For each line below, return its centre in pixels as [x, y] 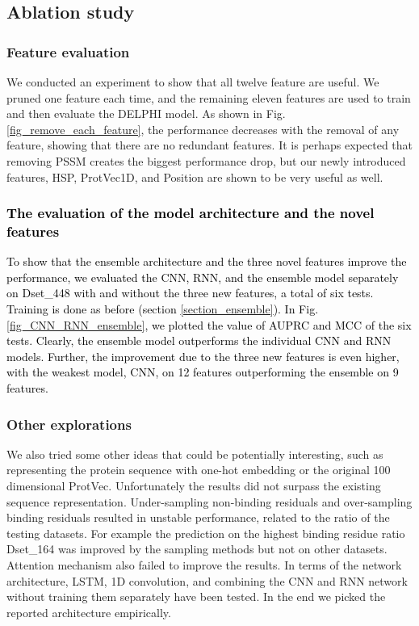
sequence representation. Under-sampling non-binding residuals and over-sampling [209, 501]
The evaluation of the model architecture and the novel [191, 213]
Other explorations [69, 424]
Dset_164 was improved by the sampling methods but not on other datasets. [197, 549]
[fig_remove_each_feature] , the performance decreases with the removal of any [203, 129]
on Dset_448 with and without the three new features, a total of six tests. [190, 293]
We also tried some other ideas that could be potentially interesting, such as [195, 454]
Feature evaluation [68, 51]
